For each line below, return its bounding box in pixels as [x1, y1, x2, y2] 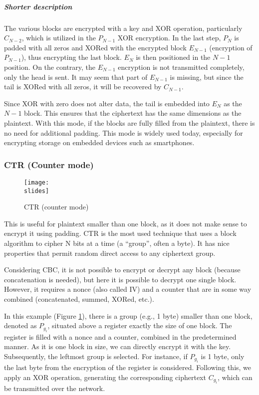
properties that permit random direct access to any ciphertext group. [4, 247, 216, 258]
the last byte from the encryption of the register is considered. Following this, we [4, 362, 252, 373]
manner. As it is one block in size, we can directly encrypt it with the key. [4, 341, 231, 352]
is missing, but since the [170, 71, 244, 82]
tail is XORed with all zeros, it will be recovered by [4, 81, 162, 92]
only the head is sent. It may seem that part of [4, 71, 148, 82]
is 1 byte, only [201, 351, 245, 361]
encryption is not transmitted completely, [118, 61, 245, 72]
